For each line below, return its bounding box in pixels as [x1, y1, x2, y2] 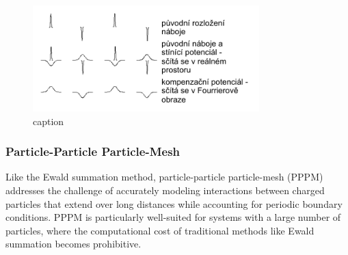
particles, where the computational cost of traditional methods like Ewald [5, 223, 314, 237]
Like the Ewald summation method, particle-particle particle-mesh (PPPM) [5, 170, 323, 184]
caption [33, 113, 64, 128]
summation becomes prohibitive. [5, 237, 142, 251]
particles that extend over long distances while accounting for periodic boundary [5, 196, 343, 211]
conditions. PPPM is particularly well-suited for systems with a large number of [5, 210, 341, 224]
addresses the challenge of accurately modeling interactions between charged [5, 183, 325, 197]
